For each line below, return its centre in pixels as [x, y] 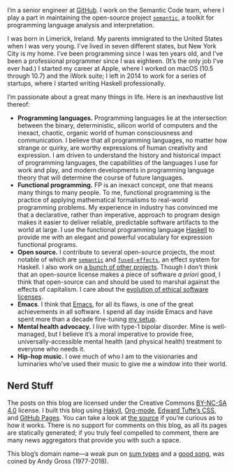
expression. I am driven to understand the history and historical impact [119, 155]
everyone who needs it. [51, 349]
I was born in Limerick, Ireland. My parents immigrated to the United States [115, 39]
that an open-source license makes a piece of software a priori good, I [119, 274]
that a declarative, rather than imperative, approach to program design [118, 215]
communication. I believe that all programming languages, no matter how [122, 140]
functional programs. [47, 244]
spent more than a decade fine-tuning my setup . [87, 319]
